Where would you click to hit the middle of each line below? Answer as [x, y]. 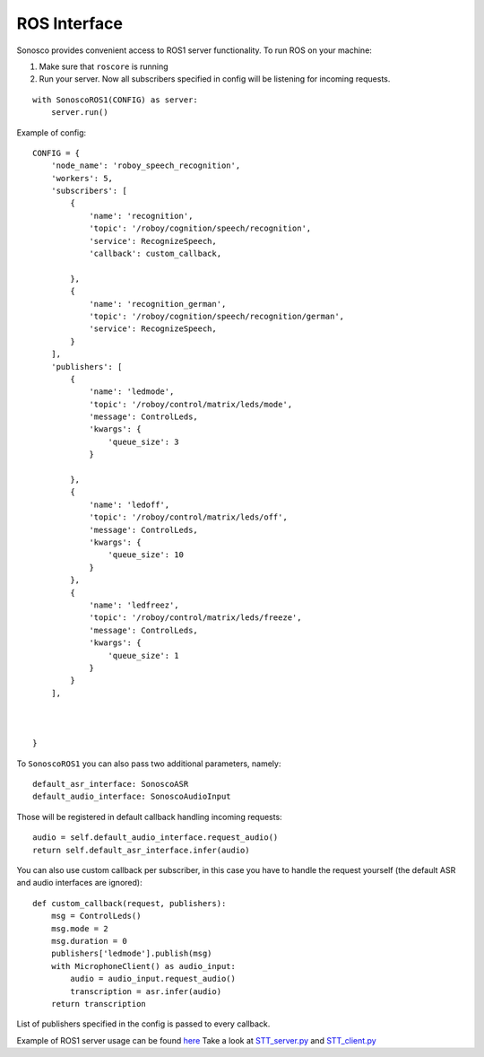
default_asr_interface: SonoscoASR [111, 784]
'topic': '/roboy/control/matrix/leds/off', [189, 517]
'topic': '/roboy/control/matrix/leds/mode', [191, 404]
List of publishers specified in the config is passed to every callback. [143, 1024]
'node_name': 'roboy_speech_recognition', [146, 166]
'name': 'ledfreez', [134, 605]
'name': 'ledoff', [130, 504]
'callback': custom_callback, [156, 254]
